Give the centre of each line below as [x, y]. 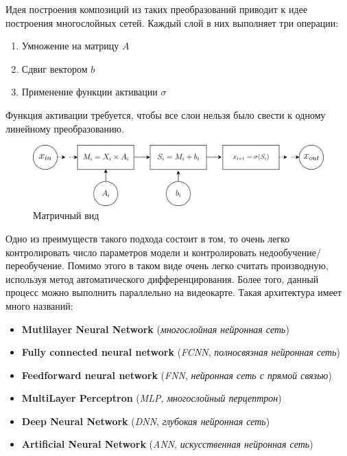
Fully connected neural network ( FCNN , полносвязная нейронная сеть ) [181, 352]
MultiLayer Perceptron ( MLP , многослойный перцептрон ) [152, 398]
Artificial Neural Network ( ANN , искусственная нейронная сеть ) [167, 444]
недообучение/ [290, 252]
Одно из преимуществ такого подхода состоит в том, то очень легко [148, 238]
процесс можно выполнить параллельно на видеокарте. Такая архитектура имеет [174, 292]
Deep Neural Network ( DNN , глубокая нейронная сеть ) [146, 421]
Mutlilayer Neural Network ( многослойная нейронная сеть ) [155, 329]
